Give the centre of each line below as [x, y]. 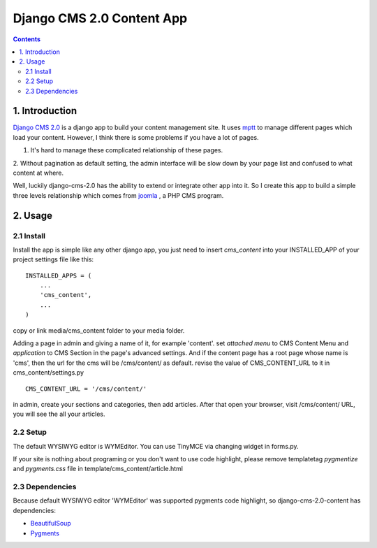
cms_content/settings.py [48, 373]
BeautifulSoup [51, 524]
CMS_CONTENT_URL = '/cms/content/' [86, 389]
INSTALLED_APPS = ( [59, 275]
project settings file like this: [53, 259]
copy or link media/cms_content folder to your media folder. [99, 330]
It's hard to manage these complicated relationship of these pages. [127, 150]
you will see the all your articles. [59, 414]
